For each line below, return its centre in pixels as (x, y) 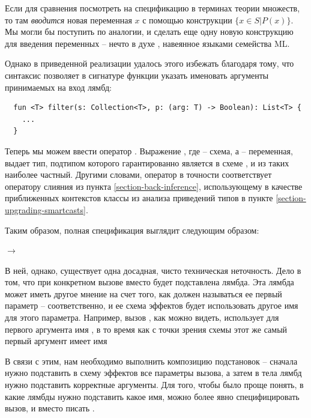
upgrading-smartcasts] (45, 209)
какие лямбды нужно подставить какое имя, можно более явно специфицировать (152, 396)
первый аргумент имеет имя (56, 341)
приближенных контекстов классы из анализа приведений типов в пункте (139, 198)
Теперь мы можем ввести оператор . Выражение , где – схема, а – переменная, (149, 150)
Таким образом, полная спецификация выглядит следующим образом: (132, 230)
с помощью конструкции (187, 20)
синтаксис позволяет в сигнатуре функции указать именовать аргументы (137, 75)
